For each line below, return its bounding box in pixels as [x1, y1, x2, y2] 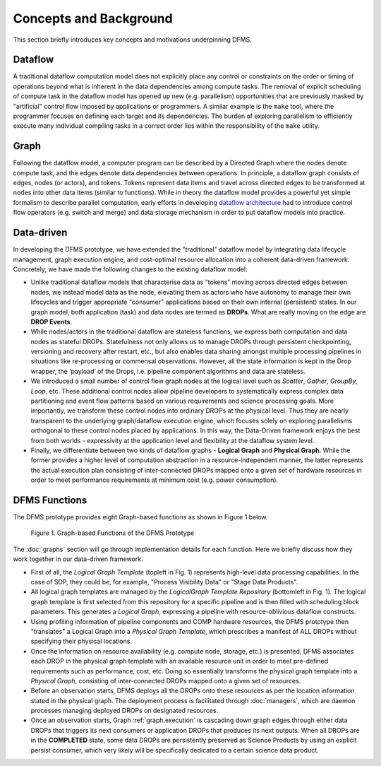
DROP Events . [30, 317, 73, 326]
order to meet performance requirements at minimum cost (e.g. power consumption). [30, 476, 279, 484]
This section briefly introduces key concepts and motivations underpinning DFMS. [13, 35, 252, 44]
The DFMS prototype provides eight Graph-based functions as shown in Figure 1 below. [13, 513, 268, 522]
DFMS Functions [13, 494, 87, 506]
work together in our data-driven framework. [13, 555, 144, 563]
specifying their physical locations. [30, 637, 132, 646]
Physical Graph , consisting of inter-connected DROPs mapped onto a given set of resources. [30, 676, 301, 685]
